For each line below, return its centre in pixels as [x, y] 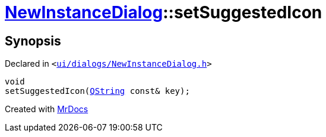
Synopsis [33, 41]
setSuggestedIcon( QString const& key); [97, 91]
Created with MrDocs [47, 109]
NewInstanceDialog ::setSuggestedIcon [164, 12]
